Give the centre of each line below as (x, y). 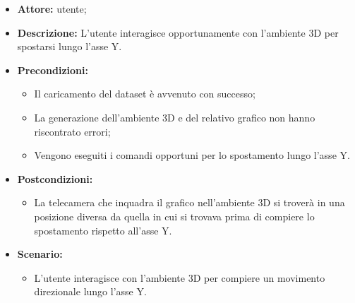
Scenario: (40, 254)
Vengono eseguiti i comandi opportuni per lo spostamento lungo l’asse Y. (192, 155)
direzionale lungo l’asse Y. (90, 291)
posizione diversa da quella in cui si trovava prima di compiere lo (174, 216)
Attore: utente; (52, 8)
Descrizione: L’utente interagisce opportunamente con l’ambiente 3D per (178, 32)
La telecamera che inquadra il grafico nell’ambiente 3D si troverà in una (189, 202)
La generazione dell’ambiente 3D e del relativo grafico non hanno (175, 117)
